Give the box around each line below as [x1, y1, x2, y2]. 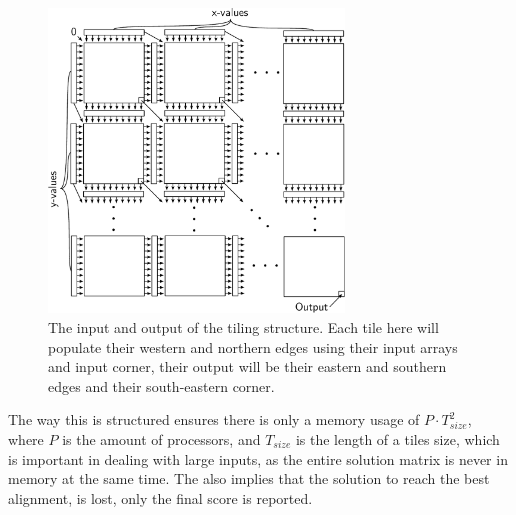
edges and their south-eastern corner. [48, 375, 275, 396]
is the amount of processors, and [62, 429, 261, 449]
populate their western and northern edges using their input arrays [48, 336, 458, 357]
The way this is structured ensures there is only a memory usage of [8, 409, 420, 430]
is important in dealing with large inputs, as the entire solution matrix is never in [8, 448, 508, 469]
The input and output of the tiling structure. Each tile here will [48, 317, 439, 338]
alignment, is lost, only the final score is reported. [8, 487, 313, 508]
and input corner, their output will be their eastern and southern [48, 356, 447, 377]
